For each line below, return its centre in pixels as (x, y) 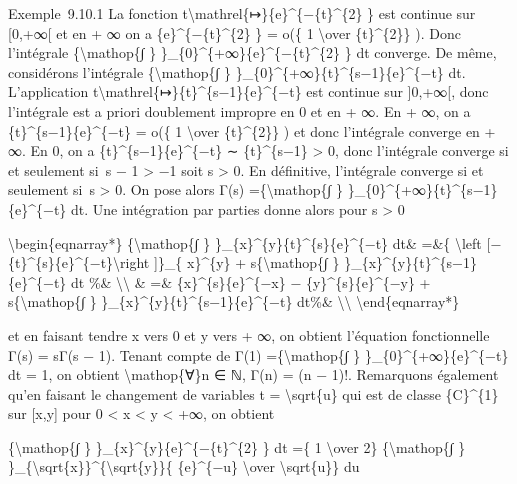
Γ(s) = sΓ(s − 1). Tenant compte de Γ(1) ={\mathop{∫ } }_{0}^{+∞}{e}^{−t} (258, 354)
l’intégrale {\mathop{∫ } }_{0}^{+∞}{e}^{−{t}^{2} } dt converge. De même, (252, 52)
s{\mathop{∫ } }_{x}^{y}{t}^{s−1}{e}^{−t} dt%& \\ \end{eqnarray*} (234, 301)
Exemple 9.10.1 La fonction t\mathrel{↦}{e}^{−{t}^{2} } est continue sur (242, 13)
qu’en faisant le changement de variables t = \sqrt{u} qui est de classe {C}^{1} (253, 393)
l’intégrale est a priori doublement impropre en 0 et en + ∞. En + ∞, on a (239, 110)
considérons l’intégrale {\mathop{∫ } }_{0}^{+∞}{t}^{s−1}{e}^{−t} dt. (237, 71)
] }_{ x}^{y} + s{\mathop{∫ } (246, 262)
